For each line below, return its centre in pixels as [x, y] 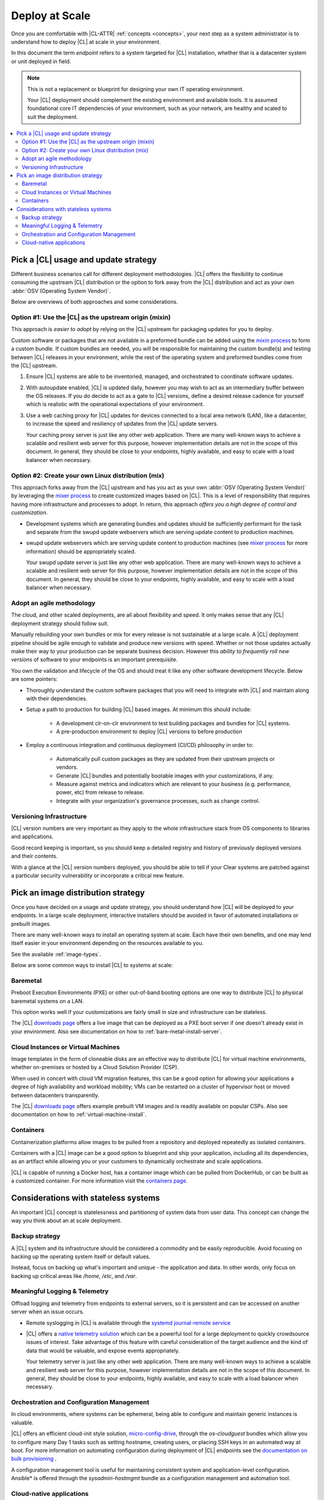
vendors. [67, 767]
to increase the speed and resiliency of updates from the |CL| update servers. [122, 424]
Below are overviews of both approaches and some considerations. [94, 302]
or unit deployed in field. [41, 61]
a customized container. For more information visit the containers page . [100, 1181]
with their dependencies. [57, 698]
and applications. [32, 836]
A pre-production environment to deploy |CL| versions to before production [149, 731]
